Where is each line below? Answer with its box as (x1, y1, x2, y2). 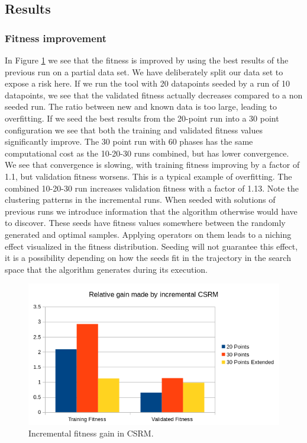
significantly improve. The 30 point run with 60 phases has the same (5, 135, 253, 148)
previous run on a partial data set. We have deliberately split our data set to (5, 65, 283, 78)
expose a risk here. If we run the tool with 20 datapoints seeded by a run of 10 (5, 77, 290, 90)
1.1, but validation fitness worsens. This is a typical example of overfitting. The (5, 170, 292, 182)
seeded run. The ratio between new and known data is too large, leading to (5, 100, 277, 113)
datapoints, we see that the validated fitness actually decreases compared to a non (5, 88, 303, 101)
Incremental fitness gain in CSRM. (28, 427, 154, 439)
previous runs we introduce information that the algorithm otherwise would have (5, 205, 298, 217)
